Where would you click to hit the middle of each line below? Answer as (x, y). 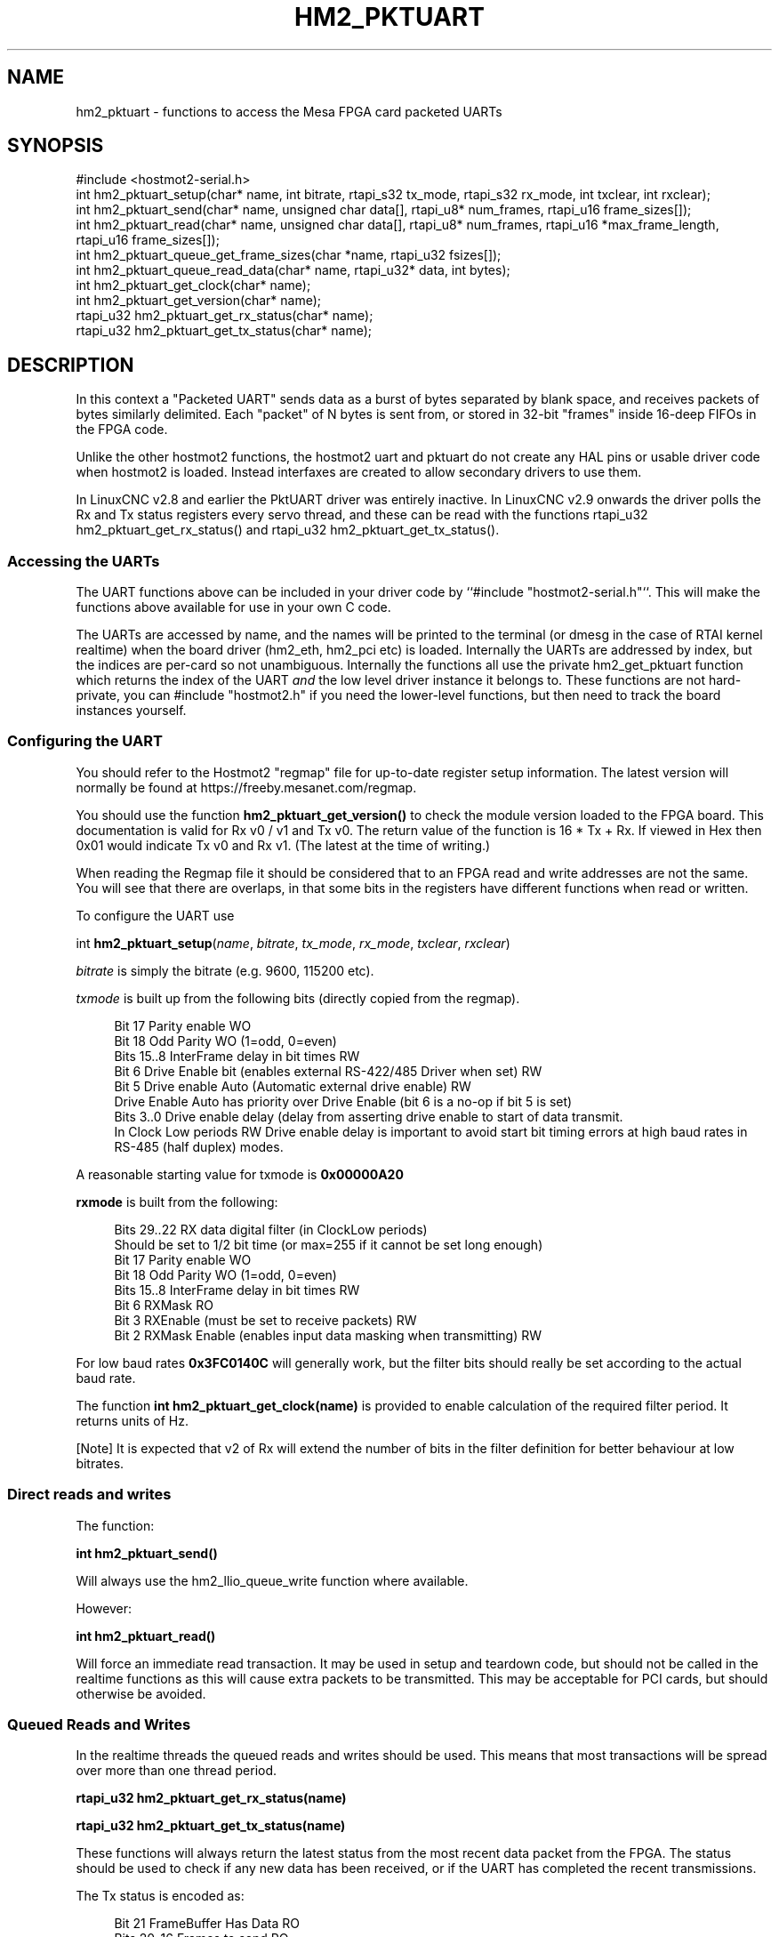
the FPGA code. (122, 430)
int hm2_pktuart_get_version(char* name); (199, 301)
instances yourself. (131, 711)
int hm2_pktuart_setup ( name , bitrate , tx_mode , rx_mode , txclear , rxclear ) (293, 943)
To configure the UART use (155, 915)
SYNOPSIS (56, 146)
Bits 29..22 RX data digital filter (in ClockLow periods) (271, 1229)
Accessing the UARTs (84, 561)
